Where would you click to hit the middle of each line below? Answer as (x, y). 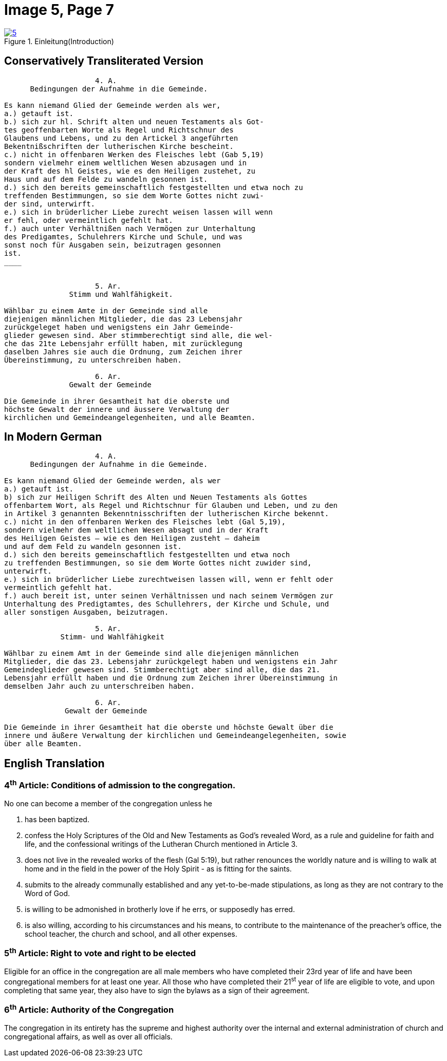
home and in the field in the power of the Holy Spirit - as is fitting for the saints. (158, 869)
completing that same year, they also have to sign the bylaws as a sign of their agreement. (157, 990)
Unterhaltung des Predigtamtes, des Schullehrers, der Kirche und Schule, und (167, 604)
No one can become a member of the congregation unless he (108, 804)
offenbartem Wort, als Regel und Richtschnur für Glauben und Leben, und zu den (171, 506)
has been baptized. (57, 820)
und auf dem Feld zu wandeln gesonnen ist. (93, 547)
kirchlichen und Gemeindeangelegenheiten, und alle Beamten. (130, 417)
